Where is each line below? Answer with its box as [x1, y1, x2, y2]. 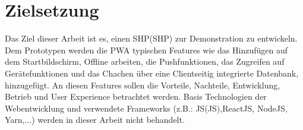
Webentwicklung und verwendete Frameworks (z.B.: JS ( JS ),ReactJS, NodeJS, [5, 102, 288, 114]
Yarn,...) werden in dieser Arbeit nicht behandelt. [5, 113, 185, 126]
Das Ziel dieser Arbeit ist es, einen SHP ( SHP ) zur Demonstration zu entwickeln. [5, 32, 298, 45]
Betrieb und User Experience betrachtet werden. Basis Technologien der [5, 90, 267, 103]
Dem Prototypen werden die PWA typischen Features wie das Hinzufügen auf [5, 43, 288, 56]
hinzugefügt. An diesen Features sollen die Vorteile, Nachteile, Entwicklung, [5, 78, 280, 91]
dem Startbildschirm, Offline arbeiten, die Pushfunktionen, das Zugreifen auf [5, 55, 285, 68]
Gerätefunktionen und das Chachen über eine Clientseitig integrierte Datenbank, [5, 66, 299, 79]
